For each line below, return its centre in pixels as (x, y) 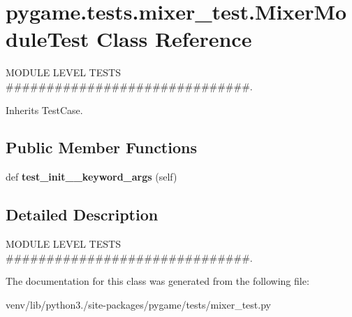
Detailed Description (82, 214)
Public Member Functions (101, 147)
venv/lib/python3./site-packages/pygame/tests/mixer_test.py (138, 304)
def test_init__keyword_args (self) (91, 177)
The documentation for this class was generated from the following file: (157, 281)
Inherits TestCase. (44, 110)
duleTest (47, 39)
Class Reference (174, 39)
